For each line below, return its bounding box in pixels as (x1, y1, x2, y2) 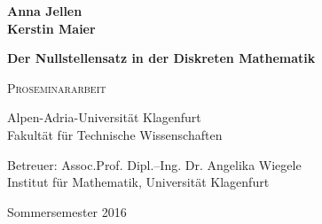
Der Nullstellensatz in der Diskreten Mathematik (7, 49, 316, 67)
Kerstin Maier (7, 19, 96, 37)
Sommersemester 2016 (7, 202, 127, 220)
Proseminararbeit (7, 78, 106, 97)
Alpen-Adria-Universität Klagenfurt (7, 108, 201, 127)
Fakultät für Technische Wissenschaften (7, 125, 223, 143)
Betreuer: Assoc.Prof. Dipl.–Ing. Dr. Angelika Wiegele (7, 155, 302, 174)
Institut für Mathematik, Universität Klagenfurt (7, 173, 270, 191)
